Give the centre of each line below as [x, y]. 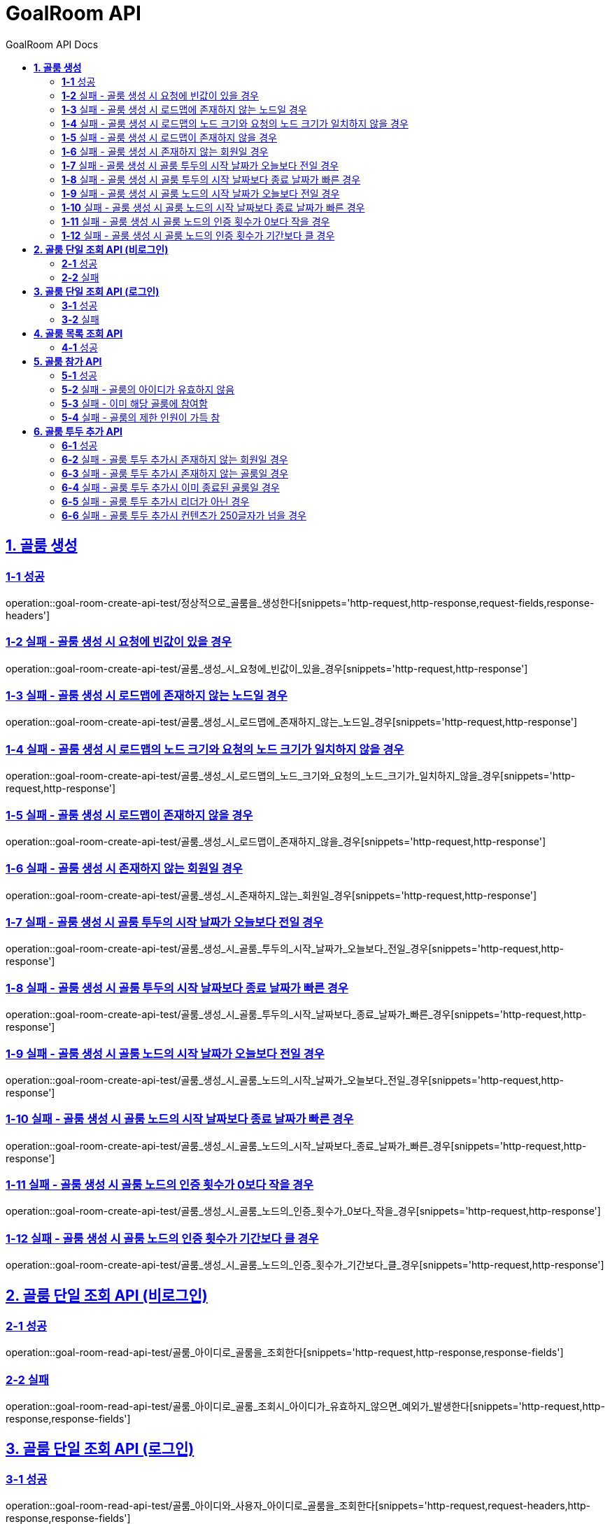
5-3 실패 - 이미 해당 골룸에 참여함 [135, 403]
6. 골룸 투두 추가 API [78, 431]
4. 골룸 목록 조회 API [78, 333]
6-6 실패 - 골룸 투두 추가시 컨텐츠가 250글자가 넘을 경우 [184, 515]
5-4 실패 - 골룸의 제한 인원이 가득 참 [141, 417]
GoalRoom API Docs [52, 44]
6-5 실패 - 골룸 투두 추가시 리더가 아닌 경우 [156, 501]
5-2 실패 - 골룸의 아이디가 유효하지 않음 [148, 389]
